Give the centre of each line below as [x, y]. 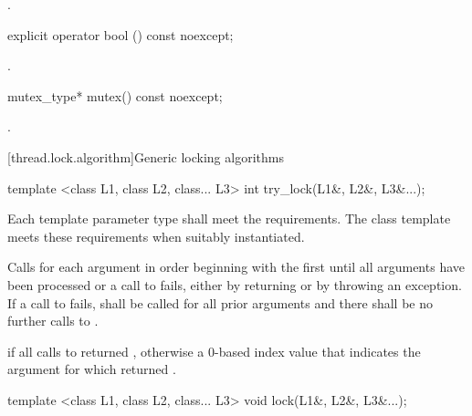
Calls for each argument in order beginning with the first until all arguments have [236, 267]
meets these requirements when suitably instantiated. [156, 236]
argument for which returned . [92, 369]
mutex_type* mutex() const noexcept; [115, 95]
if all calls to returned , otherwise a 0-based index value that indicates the [214, 351]
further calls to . [53, 321]
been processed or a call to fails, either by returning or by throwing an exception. [235, 284]
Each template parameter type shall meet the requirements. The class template [229, 218]
